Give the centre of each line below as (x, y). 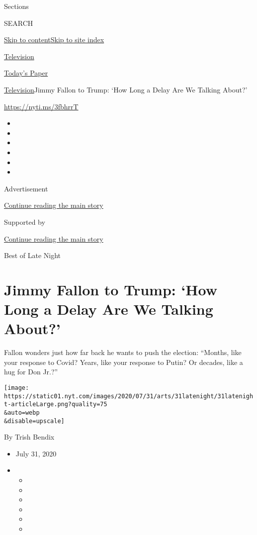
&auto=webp (22, 412)
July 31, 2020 (36, 453)
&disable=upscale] (34, 421)
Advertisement (26, 188)
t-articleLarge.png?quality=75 (56, 404)
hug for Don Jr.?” (31, 372)
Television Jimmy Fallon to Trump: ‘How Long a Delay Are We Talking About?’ (126, 89)
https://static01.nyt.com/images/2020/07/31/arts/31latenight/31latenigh (129, 396)
